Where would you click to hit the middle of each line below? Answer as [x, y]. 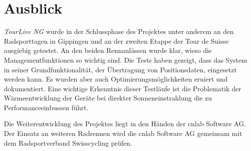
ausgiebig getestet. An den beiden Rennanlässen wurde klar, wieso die [108, 50]
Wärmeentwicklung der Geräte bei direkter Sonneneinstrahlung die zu [108, 98]
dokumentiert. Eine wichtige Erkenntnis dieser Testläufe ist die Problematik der [123, 88]
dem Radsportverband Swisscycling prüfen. [68, 143]
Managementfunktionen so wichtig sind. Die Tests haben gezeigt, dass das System [125, 59]
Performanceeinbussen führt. [46, 107]
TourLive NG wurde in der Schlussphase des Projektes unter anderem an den [119, 31]
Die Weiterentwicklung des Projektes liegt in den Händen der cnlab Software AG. [125, 124]
